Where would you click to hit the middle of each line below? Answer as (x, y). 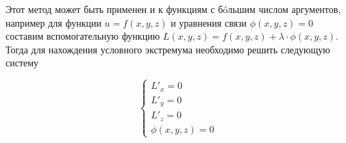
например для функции (53, 22)
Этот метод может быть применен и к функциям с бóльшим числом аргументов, (173, 9)
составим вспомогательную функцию (83, 36)
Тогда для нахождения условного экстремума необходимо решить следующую (168, 49)
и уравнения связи (209, 22)
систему (22, 63)
